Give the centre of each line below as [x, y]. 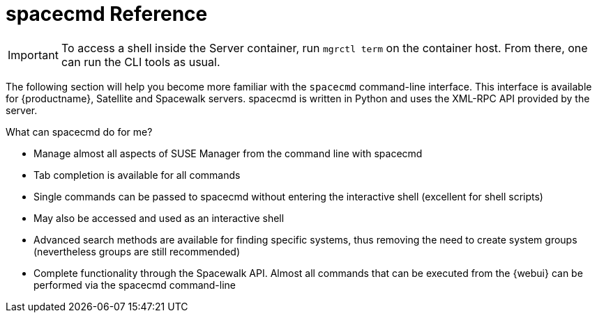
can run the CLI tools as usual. [141, 62]
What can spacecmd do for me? [79, 132]
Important [33, 55]
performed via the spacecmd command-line [135, 285]
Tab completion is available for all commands [137, 175]
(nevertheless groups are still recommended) [137, 251]
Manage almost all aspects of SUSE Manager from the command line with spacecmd [228, 153]
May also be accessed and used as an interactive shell [159, 218]
